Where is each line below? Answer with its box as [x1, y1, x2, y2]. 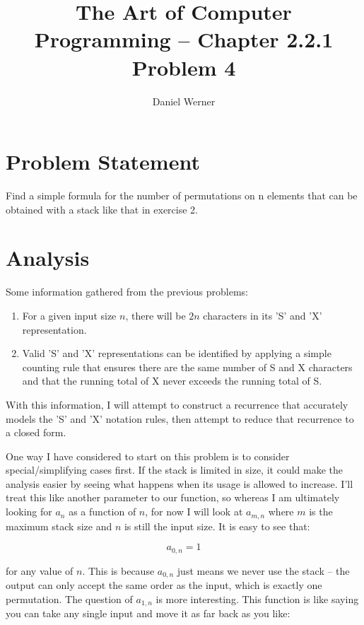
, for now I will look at [145, 504, 243, 519]
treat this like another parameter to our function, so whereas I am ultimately [6, 490, 340, 505]
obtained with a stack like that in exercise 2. [6, 201, 199, 216]
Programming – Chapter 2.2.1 [34, 25, 334, 54]
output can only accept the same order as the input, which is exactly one [6, 578, 322, 592]
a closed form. [6, 425, 66, 440]
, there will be [125, 308, 186, 322]
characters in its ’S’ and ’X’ [203, 308, 322, 322]
